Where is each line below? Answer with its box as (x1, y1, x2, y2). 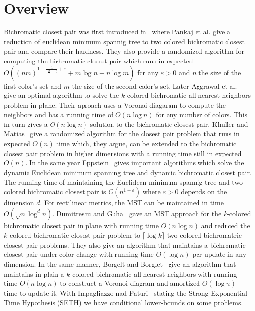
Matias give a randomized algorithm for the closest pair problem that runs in (4, 128, 240, 139)
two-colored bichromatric (167, 230, 242, 240)
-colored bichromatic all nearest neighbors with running (70, 268, 237, 279)
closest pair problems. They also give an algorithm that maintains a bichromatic (4, 239, 246, 249)
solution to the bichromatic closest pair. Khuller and (90, 119, 248, 129)
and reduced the (201, 220, 250, 230)
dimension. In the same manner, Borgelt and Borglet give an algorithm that (4, 259, 236, 269)
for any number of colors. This (156, 109, 248, 120)
